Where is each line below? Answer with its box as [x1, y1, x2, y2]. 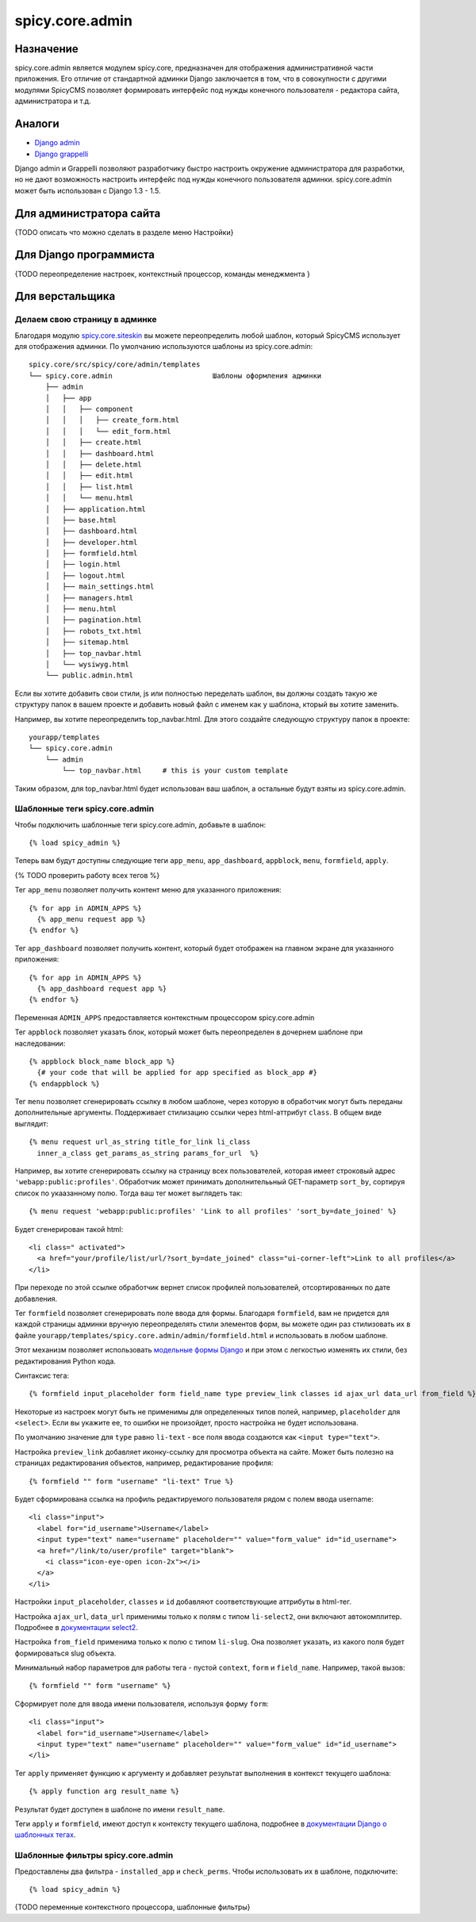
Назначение [14, 42, 79, 56]
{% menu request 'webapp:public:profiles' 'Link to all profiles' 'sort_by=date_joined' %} [29, 1207, 397, 1216]
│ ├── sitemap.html [44, 638, 130, 646]
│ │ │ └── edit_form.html [44, 427, 171, 435]
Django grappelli [34, 149, 89, 159]
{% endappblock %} [29, 1079, 101, 1088]
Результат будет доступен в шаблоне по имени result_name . [14, 1805, 225, 1814]
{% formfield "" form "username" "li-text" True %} [29, 1476, 234, 1486]
